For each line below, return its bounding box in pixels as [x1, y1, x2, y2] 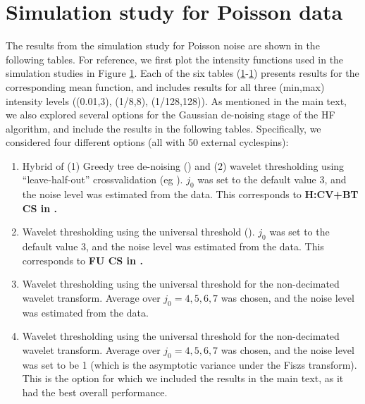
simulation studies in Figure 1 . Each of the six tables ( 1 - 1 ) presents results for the [6, 66, 359, 80]
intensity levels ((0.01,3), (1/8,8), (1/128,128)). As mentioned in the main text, [6, 93, 347, 108]
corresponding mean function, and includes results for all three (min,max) [6, 79, 325, 94]
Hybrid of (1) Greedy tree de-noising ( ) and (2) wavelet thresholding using [22, 158, 345, 173]
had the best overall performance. [22, 385, 168, 399]
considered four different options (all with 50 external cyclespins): [6, 135, 289, 149]
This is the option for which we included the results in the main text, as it [22, 371, 344, 386]
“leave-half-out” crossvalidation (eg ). [22, 172, 183, 187]
